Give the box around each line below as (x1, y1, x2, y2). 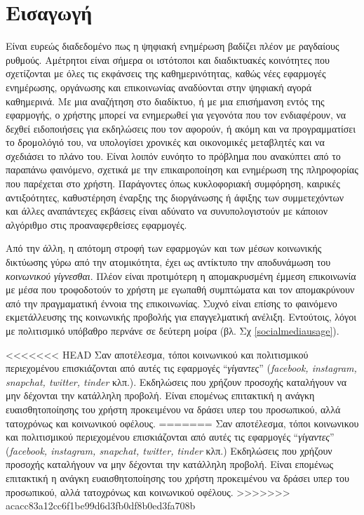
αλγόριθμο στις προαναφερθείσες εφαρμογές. (6, 217, 187, 232)
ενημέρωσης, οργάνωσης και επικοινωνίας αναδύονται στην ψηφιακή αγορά (6, 79, 312, 94)
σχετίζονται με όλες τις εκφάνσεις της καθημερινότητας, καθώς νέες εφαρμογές (6, 66, 326, 81)
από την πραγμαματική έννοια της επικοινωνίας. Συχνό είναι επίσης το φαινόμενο (6, 295, 337, 310)
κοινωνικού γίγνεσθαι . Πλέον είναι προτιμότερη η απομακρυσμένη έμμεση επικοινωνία (6, 268, 356, 283)
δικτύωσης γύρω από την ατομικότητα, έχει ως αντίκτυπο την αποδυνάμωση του (6, 255, 331, 269)
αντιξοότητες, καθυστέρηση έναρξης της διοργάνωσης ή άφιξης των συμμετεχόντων (6, 189, 344, 204)
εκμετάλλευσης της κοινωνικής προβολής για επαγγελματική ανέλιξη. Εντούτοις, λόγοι (6, 309, 357, 324)
